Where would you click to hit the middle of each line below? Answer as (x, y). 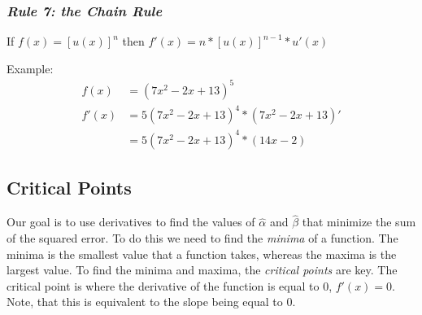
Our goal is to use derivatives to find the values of (131, 222)
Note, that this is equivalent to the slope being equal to (145, 302)
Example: (30, 68)
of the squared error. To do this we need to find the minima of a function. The (202, 238)
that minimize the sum (359, 222)
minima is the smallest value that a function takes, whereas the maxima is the (202, 254)
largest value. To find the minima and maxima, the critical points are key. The (202, 270)
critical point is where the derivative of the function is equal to (163, 285)
